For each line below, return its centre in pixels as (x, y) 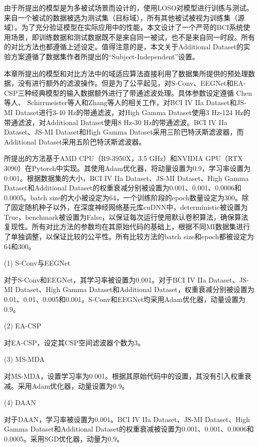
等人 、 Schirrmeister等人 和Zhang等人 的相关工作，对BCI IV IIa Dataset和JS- (125, 102)
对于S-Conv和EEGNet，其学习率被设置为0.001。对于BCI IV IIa (105, 279)
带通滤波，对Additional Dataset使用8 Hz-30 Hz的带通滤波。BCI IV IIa (116, 122)
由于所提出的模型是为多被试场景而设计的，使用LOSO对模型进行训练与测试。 (129, 7)
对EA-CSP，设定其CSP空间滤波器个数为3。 (74, 342)
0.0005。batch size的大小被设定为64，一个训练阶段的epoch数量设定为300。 (123, 197)
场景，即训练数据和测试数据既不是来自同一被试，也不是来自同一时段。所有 (133, 37)
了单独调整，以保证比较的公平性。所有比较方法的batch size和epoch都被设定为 (129, 236)
